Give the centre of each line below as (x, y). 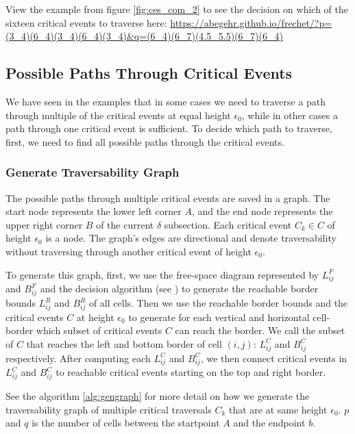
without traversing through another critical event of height (128, 251)
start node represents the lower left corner (94, 211)
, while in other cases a (290, 115)
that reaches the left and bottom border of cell (124, 343)
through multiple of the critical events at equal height (118, 115)
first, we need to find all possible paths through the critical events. (145, 141)
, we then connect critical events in (274, 358)
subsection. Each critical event (228, 224)
